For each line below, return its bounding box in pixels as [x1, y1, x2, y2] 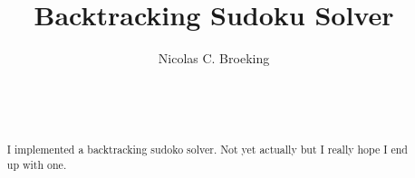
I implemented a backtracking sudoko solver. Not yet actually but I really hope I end [6, 142, 408, 157]
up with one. [6, 156, 67, 172]
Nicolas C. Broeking [158, 49, 270, 68]
